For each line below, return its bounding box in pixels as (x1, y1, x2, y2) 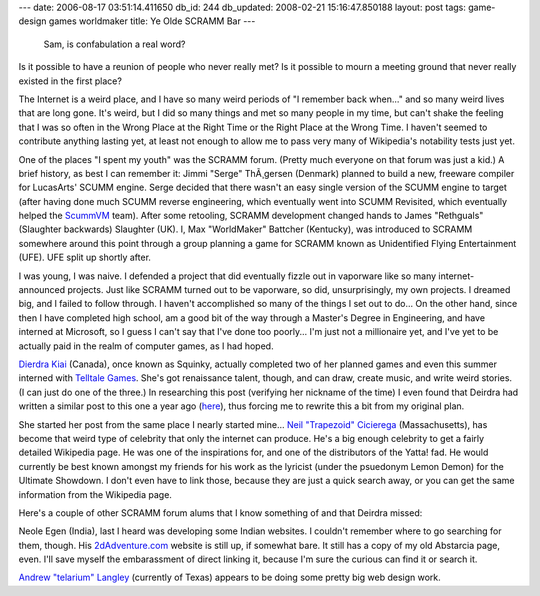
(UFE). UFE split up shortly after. (18, 251, 152, 264)
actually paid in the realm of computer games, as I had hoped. (18, 340, 274, 352)
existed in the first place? (18, 75, 122, 87)
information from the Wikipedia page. (18, 488, 172, 500)
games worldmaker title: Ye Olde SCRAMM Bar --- (48, 15, 256, 27)
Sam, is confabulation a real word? (43, 38, 186, 50)
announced (18, 284, 66, 296)
